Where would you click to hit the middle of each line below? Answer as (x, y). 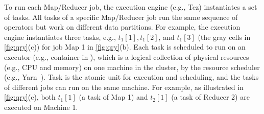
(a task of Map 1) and (113, 97)
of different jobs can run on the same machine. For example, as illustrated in (124, 87)
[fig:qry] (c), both (30, 97)
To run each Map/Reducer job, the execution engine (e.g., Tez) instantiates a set (131, 7)
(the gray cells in (224, 37)
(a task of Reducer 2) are (210, 97)
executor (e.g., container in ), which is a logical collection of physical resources (127, 56)
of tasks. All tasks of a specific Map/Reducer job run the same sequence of (121, 17)
